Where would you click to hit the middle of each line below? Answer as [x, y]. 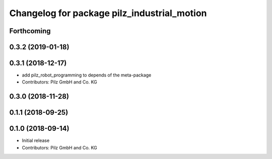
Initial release [36, 140]
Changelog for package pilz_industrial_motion [108, 13]
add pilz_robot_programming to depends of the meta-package [87, 75]
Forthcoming [30, 31]
